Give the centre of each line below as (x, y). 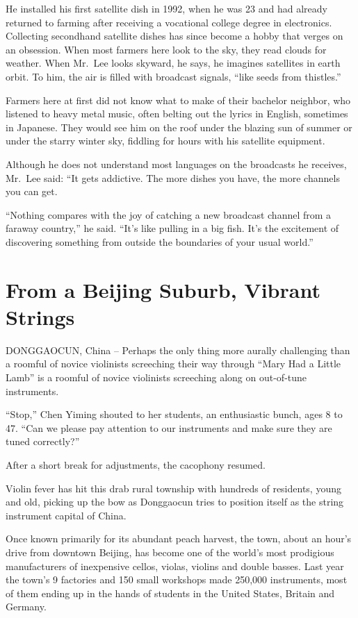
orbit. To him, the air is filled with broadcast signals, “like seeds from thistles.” (173, 76)
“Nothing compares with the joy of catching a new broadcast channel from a (169, 214)
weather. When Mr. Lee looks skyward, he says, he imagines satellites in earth (173, 63)
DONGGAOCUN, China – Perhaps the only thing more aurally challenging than (178, 350)
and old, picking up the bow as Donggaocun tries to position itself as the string (175, 502)
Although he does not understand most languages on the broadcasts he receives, (176, 164)
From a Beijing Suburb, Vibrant (163, 289)
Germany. (26, 607)
